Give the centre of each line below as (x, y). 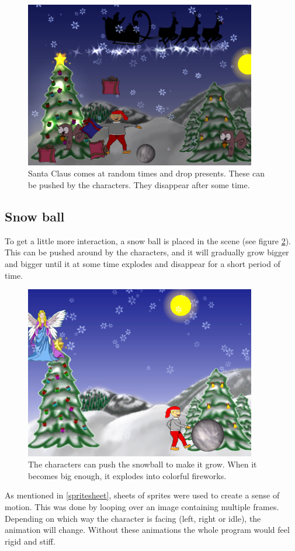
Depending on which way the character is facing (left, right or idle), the (133, 518)
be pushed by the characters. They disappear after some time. (139, 184)
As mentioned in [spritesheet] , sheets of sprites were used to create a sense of (142, 495)
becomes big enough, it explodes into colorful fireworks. (127, 475)
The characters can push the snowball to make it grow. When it (143, 464)
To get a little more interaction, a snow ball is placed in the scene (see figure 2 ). (148, 240)
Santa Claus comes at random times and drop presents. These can (146, 173)
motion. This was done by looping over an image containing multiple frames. (142, 506)
